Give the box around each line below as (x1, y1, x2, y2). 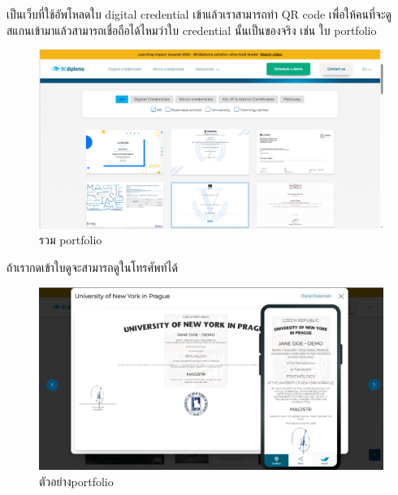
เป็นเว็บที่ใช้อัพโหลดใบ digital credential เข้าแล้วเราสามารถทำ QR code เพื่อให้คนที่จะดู (6, 6, 392, 22)
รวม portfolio (39, 231, 102, 248)
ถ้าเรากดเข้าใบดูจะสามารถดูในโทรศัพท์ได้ (6, 259, 178, 276)
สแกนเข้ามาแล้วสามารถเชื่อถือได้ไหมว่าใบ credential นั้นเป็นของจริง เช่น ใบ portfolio (6, 21, 377, 38)
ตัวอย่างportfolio (39, 472, 114, 489)
